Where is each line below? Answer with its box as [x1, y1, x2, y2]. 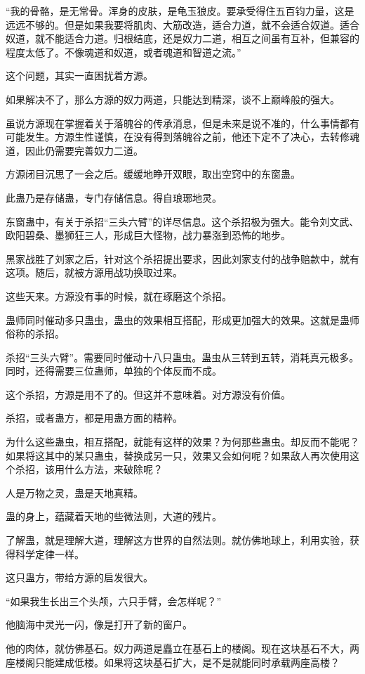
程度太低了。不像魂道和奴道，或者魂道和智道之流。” [6, 44, 241, 59]
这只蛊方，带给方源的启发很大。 [6, 570, 153, 585]
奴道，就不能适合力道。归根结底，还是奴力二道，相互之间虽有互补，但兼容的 [6, 31, 359, 46]
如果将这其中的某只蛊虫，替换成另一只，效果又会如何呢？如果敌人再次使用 [6, 448, 350, 462]
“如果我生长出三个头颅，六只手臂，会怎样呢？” [6, 593, 222, 608]
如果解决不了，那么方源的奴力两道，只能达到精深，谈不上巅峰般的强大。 [6, 91, 340, 106]
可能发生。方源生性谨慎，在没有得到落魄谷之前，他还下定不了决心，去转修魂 [6, 129, 359, 144]
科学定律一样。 [15, 546, 84, 561]
